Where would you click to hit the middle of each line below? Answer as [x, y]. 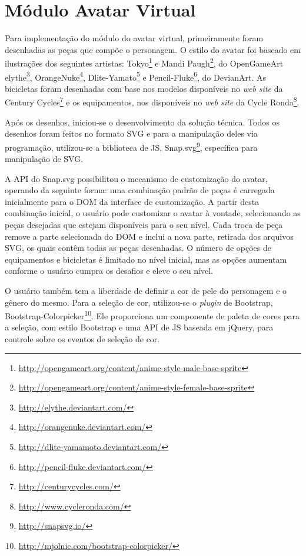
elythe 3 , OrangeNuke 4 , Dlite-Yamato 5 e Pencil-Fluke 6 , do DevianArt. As [135, 76]
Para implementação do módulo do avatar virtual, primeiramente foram [134, 38]
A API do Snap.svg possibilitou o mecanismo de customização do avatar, [136, 178]
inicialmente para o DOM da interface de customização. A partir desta [132, 201]
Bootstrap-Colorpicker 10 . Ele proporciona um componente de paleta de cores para [152, 315]
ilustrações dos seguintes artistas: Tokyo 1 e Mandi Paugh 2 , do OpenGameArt [144, 62]
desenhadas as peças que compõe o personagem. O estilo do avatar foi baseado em [153, 49]
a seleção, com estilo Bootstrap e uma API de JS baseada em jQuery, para [139, 327]
